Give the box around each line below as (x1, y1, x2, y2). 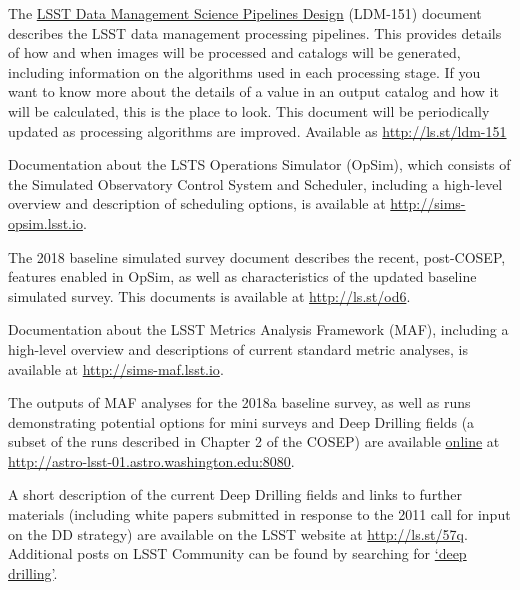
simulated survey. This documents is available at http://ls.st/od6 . (8, 285, 411, 306)
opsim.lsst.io (8, 212, 83, 233)
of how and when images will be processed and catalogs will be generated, (8, 42, 461, 63)
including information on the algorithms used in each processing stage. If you (8, 61, 481, 82)
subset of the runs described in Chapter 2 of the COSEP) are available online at (8, 431, 500, 452)
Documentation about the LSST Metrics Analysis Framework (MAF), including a (8, 319, 509, 340)
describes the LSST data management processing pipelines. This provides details (8, 22, 502, 43)
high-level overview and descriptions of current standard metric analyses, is (8, 338, 468, 359)
